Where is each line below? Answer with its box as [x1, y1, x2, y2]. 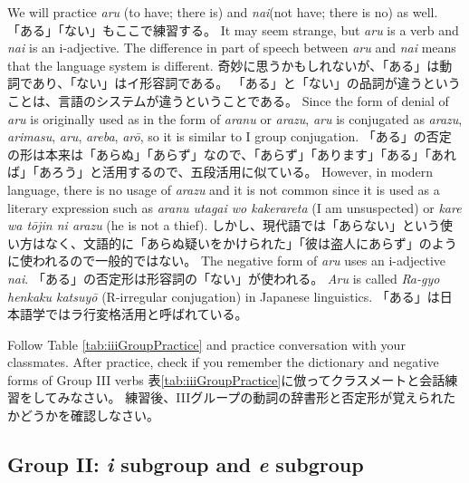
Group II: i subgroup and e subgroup [7, 450, 364, 478]
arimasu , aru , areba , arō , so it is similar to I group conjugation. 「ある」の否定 [7, 127, 452, 146]
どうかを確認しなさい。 [19, 406, 159, 425]
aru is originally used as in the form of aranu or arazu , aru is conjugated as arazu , [7, 109, 463, 128]
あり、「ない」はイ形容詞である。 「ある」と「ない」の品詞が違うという [32, 73, 461, 92]
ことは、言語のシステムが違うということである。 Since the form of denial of [7, 91, 449, 110]
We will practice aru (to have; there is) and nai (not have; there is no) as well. [7, 3, 438, 21]
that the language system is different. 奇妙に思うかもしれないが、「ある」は [7, 55, 440, 74]
